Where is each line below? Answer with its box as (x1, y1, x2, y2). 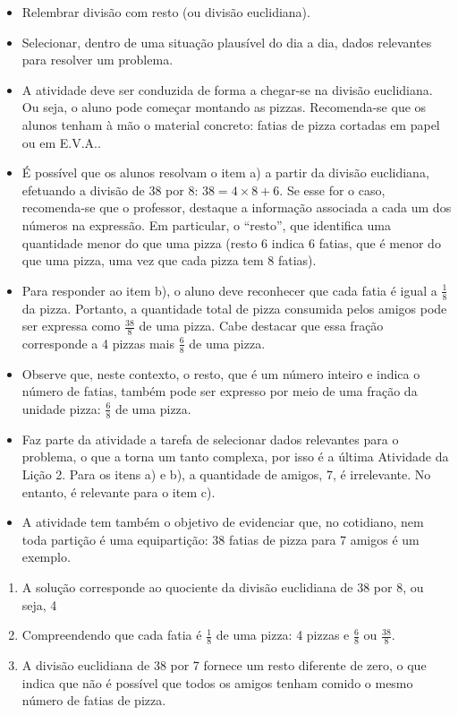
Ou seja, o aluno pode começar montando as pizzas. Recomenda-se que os (21, 98, 427, 116)
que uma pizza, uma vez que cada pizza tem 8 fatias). (21, 251, 317, 270)
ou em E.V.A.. (21, 133, 101, 151)
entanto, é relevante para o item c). (21, 482, 216, 501)
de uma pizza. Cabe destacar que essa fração (139, 316, 384, 335)
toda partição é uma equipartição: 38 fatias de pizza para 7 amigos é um (21, 530, 420, 548)
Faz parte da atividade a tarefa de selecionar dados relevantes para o (21, 429, 399, 448)
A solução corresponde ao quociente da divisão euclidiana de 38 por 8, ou (21, 577, 424, 596)
